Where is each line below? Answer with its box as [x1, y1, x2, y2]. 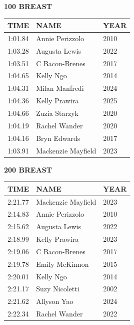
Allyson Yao [36, 296, 73, 306]
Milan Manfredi [36, 83, 84, 93]
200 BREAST [4, 164, 52, 175]
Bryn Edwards [36, 132, 80, 143]
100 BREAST [4, 1, 52, 11]
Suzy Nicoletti [36, 283, 79, 294]
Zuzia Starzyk [36, 108, 79, 118]
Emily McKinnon [36, 258, 89, 269]
